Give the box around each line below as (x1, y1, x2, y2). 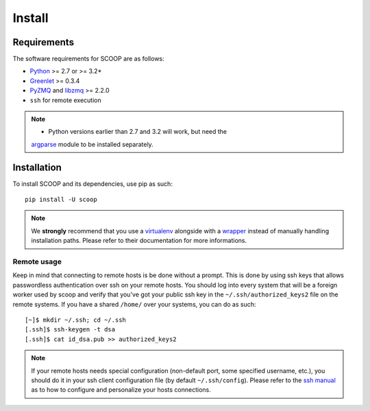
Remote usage (12, 257, 62, 267)
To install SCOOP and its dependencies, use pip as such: (12, 179, 173, 188)
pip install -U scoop (25, 196, 97, 204)
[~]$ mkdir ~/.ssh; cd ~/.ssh (25, 316, 127, 324)
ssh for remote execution (29, 96, 102, 104)
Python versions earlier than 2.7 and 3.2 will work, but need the (48, 128, 227, 136)
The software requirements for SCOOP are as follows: (12, 55, 164, 63)
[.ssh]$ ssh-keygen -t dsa (25, 326, 116, 333)
